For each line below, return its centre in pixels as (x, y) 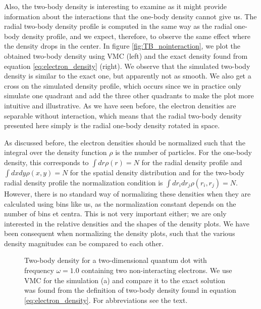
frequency (39, 270)
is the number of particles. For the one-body (184, 152)
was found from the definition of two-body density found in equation (130, 290)
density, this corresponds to (46, 162)
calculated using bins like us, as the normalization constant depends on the (120, 203)
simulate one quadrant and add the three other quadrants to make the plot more (129, 95)
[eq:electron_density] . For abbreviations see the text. (106, 300)
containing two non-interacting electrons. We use (157, 270)
